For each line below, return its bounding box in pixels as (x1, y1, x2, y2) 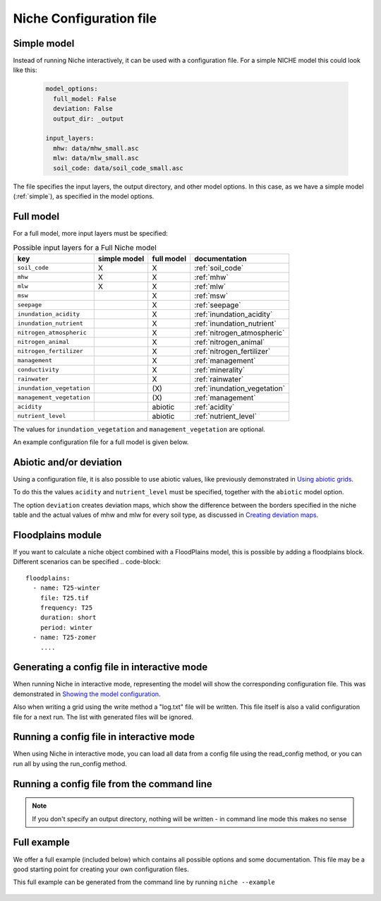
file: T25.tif (40, 594, 90, 602)
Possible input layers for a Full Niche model (13, 243, 157, 253)
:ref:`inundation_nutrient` (194, 318, 277, 328)
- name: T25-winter (32, 584, 100, 592)
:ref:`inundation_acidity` (194, 309, 273, 319)
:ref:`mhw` (194, 272, 229, 282)
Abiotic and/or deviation (13, 456, 123, 468)
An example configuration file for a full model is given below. (13, 438, 189, 446)
